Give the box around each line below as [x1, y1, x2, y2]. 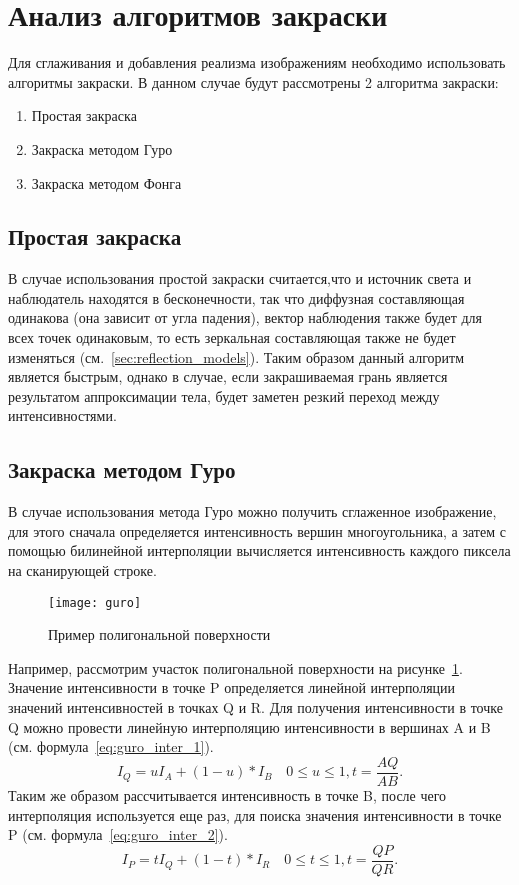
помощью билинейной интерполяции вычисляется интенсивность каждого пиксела [8, 540, 511, 561]
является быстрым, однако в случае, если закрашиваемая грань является [8, 366, 448, 387]
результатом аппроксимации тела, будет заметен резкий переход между [8, 385, 440, 406]
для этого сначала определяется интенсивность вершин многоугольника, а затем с [8, 520, 506, 541]
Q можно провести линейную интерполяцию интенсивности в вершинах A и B [8, 716, 491, 737]
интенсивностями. [8, 405, 117, 426]
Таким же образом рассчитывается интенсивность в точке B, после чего [8, 784, 447, 805]
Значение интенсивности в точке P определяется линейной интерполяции [8, 677, 456, 698]
